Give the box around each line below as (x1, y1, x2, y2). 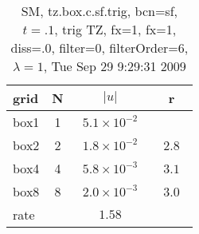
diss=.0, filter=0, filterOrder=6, (10, 38, 189, 57)
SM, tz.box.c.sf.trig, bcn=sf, (21, 2, 178, 20)
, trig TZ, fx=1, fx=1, (54, 20, 177, 38)
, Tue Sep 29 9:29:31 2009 (43, 57, 186, 75)
